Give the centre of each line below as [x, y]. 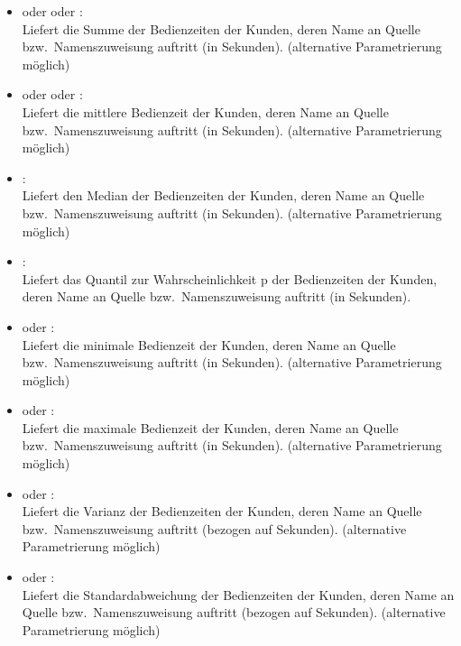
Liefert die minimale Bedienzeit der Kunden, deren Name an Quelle [209, 344]
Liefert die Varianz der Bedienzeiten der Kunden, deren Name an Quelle [222, 511]
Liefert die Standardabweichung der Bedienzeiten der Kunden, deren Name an [238, 594]
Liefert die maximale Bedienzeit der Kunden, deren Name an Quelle [210, 427]
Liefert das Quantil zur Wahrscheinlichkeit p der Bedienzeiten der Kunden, [230, 278]
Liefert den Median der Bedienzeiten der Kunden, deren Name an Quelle [223, 195]
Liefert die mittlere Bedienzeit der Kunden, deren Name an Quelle [205, 111]
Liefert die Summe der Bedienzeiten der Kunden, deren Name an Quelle [221, 28]
